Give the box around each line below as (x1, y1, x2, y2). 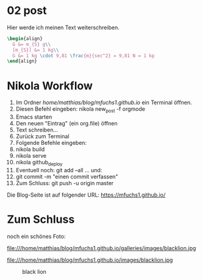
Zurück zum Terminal (15, 133, 70, 140)
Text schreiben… (15, 126, 59, 134)
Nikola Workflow (7, 79, 93, 93)
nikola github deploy (15, 159, 63, 167)
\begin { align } (7, 35, 43, 41)
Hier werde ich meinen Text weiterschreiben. (7, 24, 120, 31)
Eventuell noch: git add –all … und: (15, 166, 103, 173)
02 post (7, 4, 47, 18)
